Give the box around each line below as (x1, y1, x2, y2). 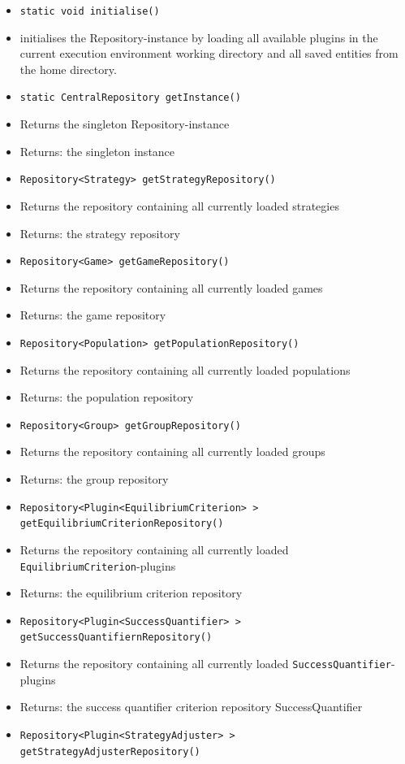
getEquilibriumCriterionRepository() (19, 518, 224, 530)
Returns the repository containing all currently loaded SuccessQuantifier (19, 655, 391, 672)
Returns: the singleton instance (19, 142, 175, 159)
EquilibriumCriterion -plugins (19, 557, 176, 574)
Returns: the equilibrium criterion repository (19, 584, 243, 601)
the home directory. (19, 60, 117, 77)
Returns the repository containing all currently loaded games (19, 279, 323, 296)
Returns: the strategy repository (19, 224, 180, 241)
